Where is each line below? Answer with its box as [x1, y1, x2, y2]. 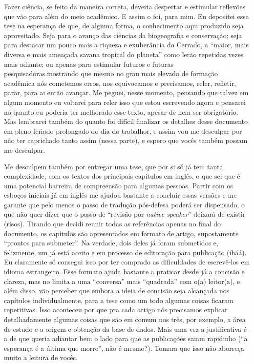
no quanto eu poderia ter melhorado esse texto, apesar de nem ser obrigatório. [4, 106, 238, 117]
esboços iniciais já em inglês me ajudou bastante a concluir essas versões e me [4, 190, 237, 200]
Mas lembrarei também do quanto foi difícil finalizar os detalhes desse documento [4, 116, 248, 126]
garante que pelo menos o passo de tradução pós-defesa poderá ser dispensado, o [4, 199, 245, 209]
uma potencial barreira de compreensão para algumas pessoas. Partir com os [4, 180, 233, 190]
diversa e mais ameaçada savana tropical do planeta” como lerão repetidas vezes [4, 49, 244, 59]
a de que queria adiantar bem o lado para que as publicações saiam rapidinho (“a [4, 333, 248, 344]
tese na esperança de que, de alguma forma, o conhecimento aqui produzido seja [4, 20, 244, 31]
